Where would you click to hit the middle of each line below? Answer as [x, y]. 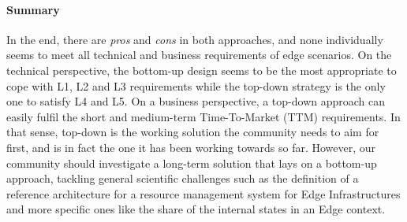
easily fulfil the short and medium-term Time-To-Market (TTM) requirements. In [203, 116]
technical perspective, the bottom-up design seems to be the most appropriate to [202, 70]
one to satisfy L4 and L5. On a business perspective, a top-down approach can [196, 101]
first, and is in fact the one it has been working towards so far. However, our [191, 147]
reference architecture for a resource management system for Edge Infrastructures [203, 193]
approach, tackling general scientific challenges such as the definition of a [183, 178]
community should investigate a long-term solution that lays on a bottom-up [192, 163]
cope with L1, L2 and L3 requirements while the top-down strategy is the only [196, 85]
